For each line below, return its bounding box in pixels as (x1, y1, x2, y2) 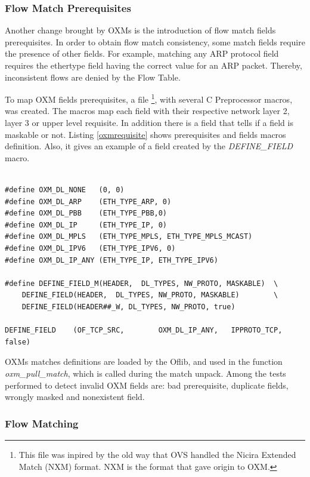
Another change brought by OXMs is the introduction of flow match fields (5, 24, 276, 36)
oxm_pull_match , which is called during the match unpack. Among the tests (5, 367, 286, 379)
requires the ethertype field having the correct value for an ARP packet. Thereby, (5, 59, 302, 71)
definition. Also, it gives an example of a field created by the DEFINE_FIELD (5, 140, 293, 152)
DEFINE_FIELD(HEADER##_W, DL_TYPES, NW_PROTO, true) (21, 302, 235, 311)
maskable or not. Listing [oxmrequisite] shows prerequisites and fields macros (5, 128, 286, 140)
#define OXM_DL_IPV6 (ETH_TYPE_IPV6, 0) (5, 244, 176, 253)
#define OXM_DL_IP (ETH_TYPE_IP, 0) (5, 220, 168, 229)
